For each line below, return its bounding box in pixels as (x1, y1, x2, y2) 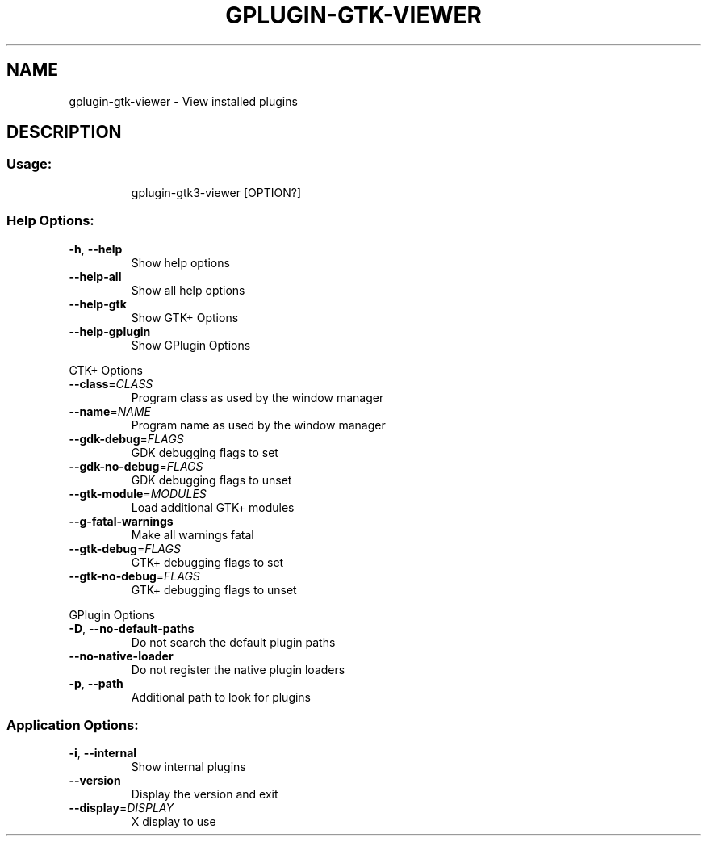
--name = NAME (69, 404, 151, 418)
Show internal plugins (131, 760, 246, 774)
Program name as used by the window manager (131, 417, 386, 432)
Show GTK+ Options (131, 310, 239, 325)
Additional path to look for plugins (131, 689, 312, 704)
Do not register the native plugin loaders (131, 662, 345, 677)
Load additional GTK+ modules (131, 500, 295, 514)
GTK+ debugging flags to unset (131, 582, 297, 597)
